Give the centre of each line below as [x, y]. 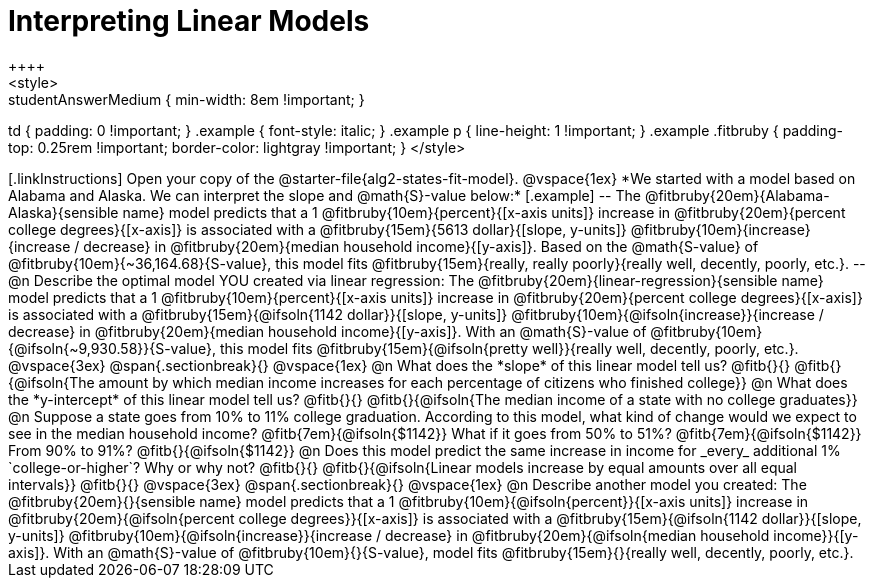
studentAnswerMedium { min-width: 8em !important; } [186, 99]
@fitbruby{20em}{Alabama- [737, 195]
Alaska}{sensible [63, 212]
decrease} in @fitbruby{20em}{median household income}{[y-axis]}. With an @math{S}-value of [327, 331]
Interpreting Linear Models [189, 21]
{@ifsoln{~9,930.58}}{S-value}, [112, 348]
